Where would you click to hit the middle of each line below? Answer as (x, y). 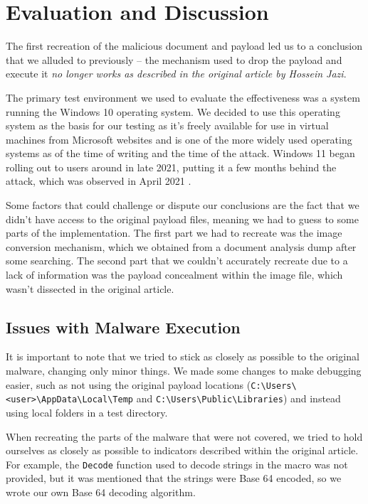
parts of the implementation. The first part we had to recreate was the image (174, 233)
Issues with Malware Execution (123, 327)
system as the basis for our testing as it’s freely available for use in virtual (167, 125)
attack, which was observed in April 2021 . (99, 181)
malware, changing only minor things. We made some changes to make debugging (184, 371)
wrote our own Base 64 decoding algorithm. (101, 492)
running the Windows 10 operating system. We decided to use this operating (173, 111)
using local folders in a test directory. (87, 412)
